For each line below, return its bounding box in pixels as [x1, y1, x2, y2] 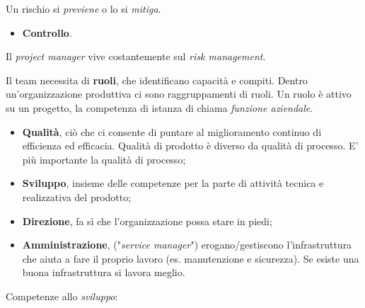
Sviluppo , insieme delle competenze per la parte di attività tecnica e [22, 176, 324, 190]
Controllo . [22, 25, 72, 40]
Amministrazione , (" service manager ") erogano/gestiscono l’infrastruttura [22, 237, 352, 252]
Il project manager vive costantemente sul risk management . [6, 49, 266, 64]
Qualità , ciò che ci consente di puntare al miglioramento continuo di [22, 124, 322, 139]
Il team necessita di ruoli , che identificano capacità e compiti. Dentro [6, 72, 308, 87]
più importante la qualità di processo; [22, 152, 186, 166]
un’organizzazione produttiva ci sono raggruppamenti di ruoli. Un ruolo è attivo [6, 86, 352, 101]
